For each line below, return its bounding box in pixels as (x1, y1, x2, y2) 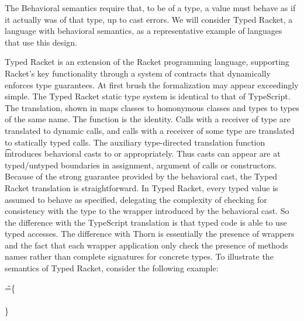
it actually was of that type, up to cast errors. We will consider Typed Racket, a (5, 13, 293, 25)
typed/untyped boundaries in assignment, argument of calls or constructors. (5, 158, 277, 171)
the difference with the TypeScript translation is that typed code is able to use (5, 216, 287, 228)
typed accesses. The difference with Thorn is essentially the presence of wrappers (5, 227, 295, 240)
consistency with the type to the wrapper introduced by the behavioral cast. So (5, 205, 289, 217)
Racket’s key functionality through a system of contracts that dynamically (5, 67, 271, 79)
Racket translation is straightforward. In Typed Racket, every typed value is (5, 181, 278, 194)
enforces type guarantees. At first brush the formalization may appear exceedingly (5, 78, 299, 91)
